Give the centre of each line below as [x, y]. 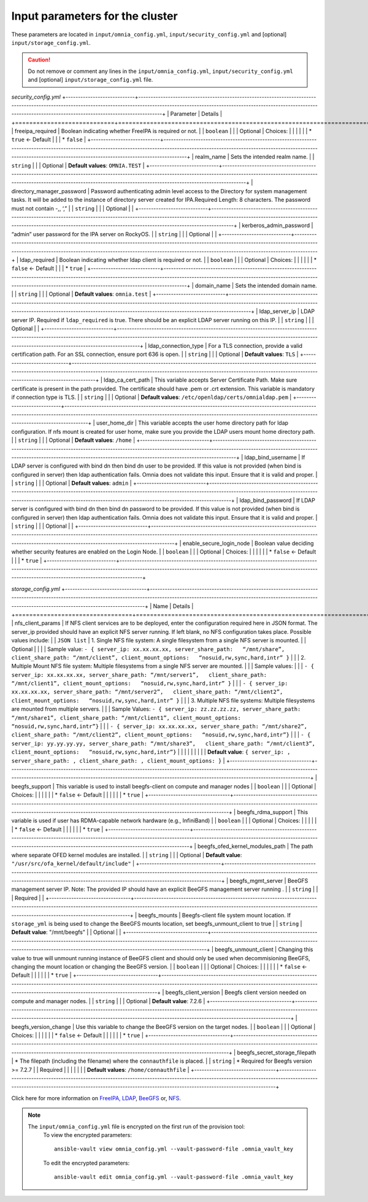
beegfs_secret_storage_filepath [277, 1052]
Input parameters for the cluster [94, 16]
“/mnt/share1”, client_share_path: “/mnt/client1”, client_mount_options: [126, 718]
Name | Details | [173, 606]
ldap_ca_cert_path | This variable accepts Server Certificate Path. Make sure [200, 380]
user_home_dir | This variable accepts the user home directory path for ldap [192, 423]
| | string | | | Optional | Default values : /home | [73, 440]
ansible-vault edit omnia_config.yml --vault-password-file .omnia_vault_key [174, 1177]
